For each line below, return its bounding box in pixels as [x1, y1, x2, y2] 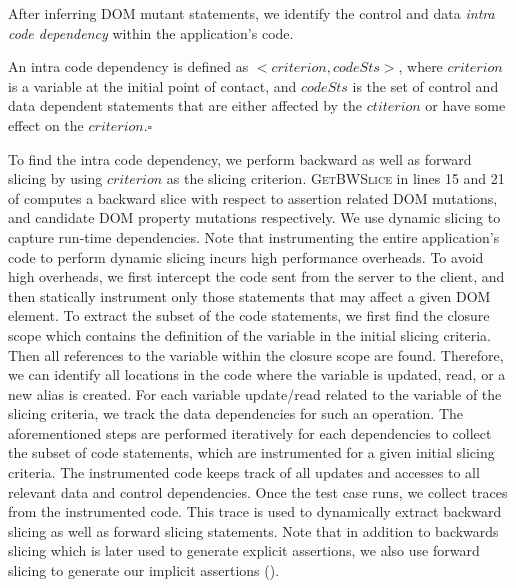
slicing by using [8, 168, 103, 189]
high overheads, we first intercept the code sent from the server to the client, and [8, 266, 505, 287]
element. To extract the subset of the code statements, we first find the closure [8, 305, 490, 326]
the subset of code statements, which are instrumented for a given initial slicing [8, 442, 495, 463]
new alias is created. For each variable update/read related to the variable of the [8, 383, 502, 404]
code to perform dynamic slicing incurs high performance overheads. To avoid [8, 246, 484, 267]
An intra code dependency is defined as [8, 56, 249, 77]
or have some [425, 95, 506, 116]
